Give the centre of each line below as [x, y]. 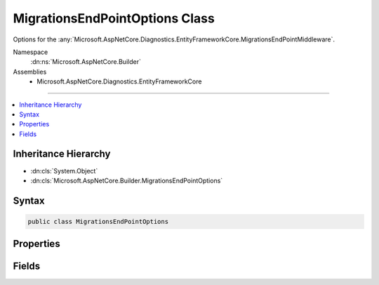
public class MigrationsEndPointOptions [98, 221]
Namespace [31, 52]
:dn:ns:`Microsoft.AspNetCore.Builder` [86, 62]
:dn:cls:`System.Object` [64, 171]
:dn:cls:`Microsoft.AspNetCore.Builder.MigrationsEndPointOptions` [127, 180]
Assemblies [30, 72]
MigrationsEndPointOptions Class [114, 18]
